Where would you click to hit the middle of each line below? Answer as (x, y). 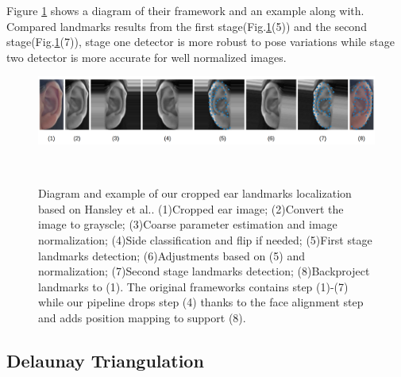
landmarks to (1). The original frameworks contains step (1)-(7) (193, 286)
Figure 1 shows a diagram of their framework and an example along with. (185, 10)
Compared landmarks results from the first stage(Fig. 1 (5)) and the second (187, 26)
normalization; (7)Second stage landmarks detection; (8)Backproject (204, 271)
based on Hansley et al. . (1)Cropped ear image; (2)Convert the (191, 208)
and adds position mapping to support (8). (142, 318)
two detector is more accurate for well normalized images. (147, 57)
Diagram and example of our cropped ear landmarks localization (195, 193)
